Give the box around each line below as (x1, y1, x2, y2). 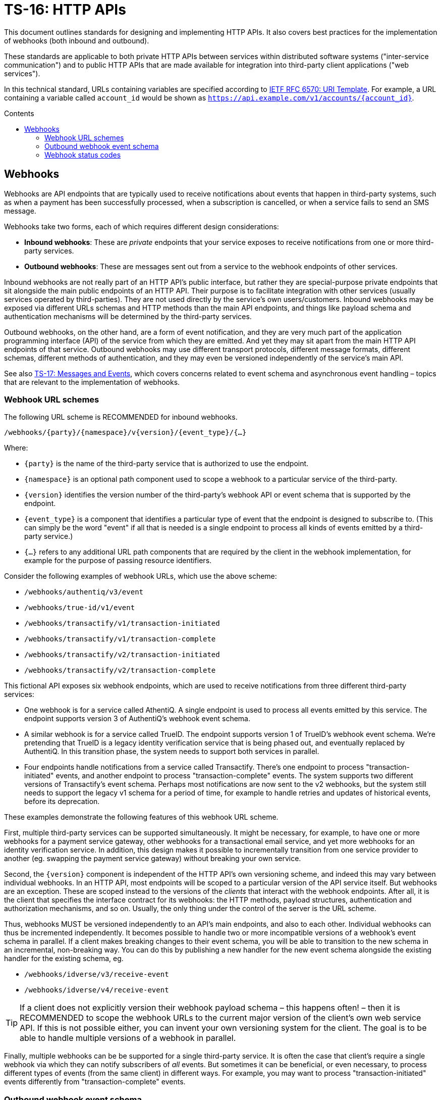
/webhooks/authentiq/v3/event (24, 588, 144, 596)
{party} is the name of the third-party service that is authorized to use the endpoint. (24, 459, 309, 468)
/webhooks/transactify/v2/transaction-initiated (24, 651, 220, 659)
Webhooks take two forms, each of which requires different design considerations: (4, 222, 279, 231)
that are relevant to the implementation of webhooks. (4, 377, 180, 386)
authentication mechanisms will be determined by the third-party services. (4, 312, 252, 321)
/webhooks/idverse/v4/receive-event (24, 986, 169, 994)
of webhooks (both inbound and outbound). (4, 36, 149, 45)
